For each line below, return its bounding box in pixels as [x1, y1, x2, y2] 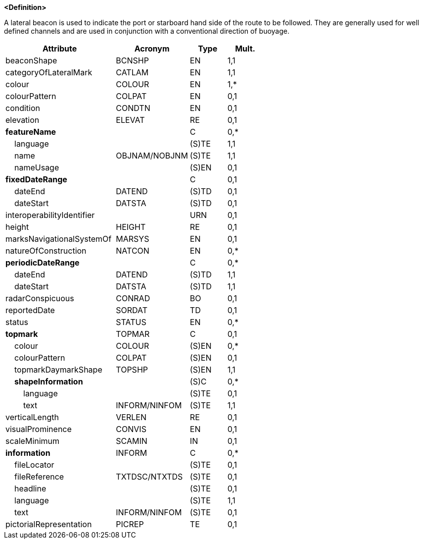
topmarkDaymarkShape [14, 365, 102, 375]
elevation [5, 115, 40, 125]
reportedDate [5, 305, 55, 315]
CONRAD [116, 293, 150, 303]
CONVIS [116, 424, 146, 434]
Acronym [134, 44, 170, 54]
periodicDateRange [5, 258, 80, 268]
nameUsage [14, 163, 59, 172]
